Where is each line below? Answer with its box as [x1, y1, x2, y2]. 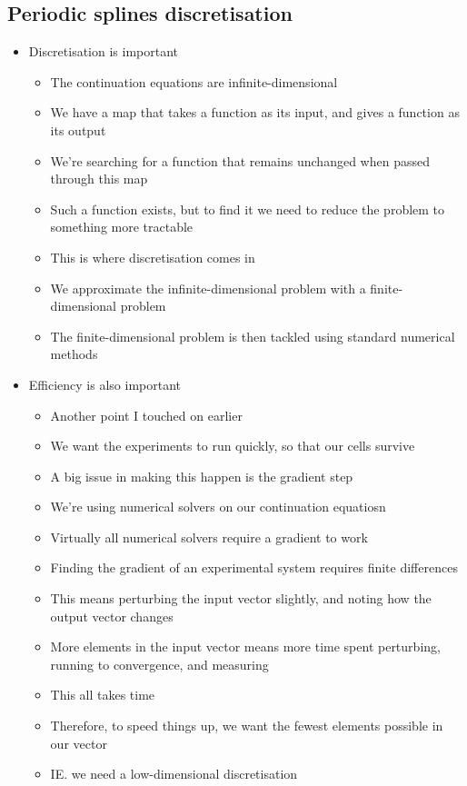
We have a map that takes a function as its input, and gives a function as [50, 103, 460, 122]
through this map [50, 169, 148, 188]
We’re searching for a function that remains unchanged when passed [50, 151, 430, 170]
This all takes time [50, 685, 155, 704]
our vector [50, 733, 107, 752]
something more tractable [50, 217, 194, 236]
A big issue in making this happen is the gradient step [50, 466, 353, 485]
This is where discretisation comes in [50, 247, 255, 266]
